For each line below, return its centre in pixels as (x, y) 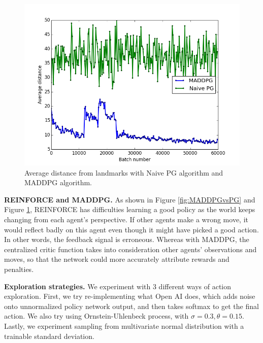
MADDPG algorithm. (58, 182)
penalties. (19, 269)
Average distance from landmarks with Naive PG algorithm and (124, 172)
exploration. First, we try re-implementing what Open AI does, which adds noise (130, 296)
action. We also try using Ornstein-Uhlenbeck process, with (96, 316)
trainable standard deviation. (49, 336)
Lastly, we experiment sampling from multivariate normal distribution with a (124, 325)
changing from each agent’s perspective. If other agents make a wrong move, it (126, 219)
